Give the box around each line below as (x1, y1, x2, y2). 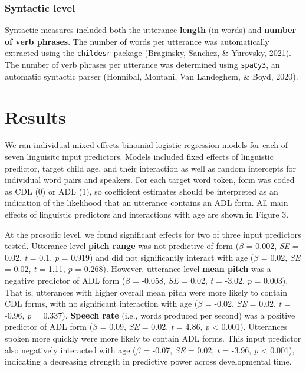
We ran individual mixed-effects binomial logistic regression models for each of (5, 139, 288, 151)
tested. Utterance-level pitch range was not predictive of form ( (5, 239, 239, 252)
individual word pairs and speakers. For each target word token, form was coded (5, 173, 295, 186)
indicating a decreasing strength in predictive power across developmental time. (5, 355, 292, 367)
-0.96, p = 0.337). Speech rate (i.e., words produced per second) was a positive (5, 308, 295, 321)
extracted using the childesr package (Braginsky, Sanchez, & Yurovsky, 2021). (5, 47, 292, 59)
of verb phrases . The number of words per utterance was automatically (5, 35, 269, 47)
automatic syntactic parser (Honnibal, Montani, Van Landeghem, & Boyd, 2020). (5, 70, 298, 82)
